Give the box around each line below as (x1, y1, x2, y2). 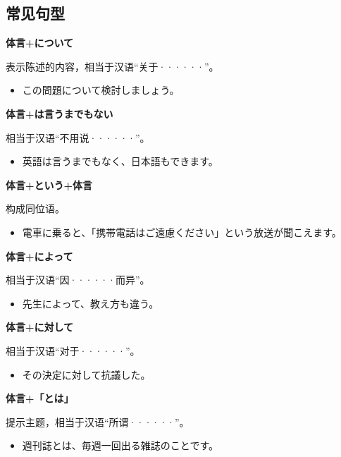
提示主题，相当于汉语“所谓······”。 (6, 414, 190, 429)
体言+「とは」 (6, 391, 74, 406)
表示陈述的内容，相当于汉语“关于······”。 (6, 59, 219, 73)
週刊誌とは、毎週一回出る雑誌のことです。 (22, 438, 218, 453)
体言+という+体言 (6, 177, 93, 192)
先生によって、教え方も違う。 (22, 295, 159, 310)
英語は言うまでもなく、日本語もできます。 (22, 154, 218, 169)
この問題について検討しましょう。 (22, 83, 180, 97)
